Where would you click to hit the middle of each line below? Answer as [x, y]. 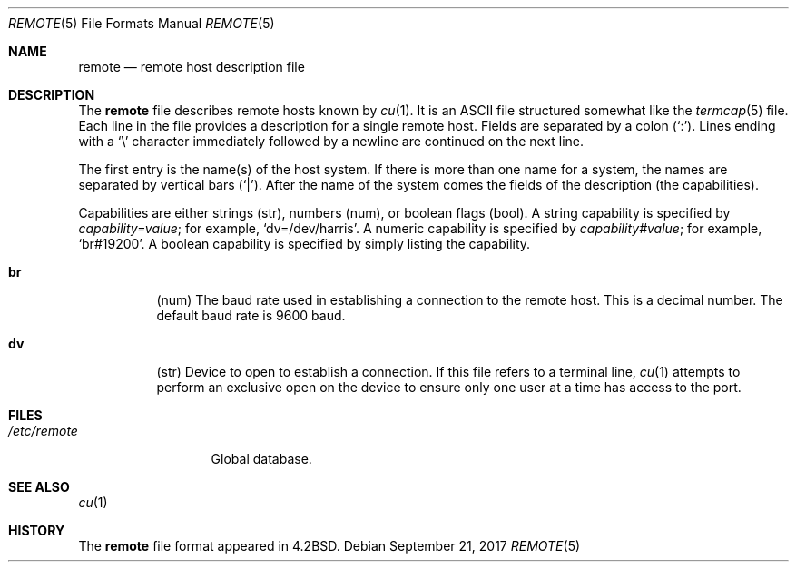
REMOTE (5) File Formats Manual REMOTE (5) [142, 23]
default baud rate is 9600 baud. [251, 315]
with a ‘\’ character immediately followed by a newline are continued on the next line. [331, 141]
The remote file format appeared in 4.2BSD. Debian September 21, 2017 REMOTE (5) [329, 546]
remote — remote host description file [192, 67]
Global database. [261, 459]
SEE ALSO [39, 487]
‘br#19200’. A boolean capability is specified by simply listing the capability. [305, 244]
